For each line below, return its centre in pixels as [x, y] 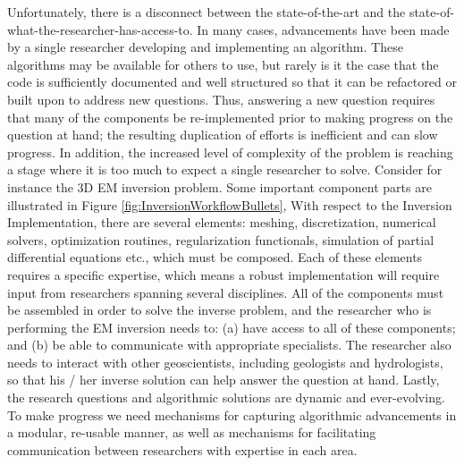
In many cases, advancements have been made [323, 29]
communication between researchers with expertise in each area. [182, 449]
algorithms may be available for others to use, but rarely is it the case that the [223, 64]
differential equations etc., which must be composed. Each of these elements [215, 257]
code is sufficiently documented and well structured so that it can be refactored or [232, 82]
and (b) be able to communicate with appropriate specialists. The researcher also [229, 345]
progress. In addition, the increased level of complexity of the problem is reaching [230, 152]
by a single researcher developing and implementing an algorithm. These [205, 47]
